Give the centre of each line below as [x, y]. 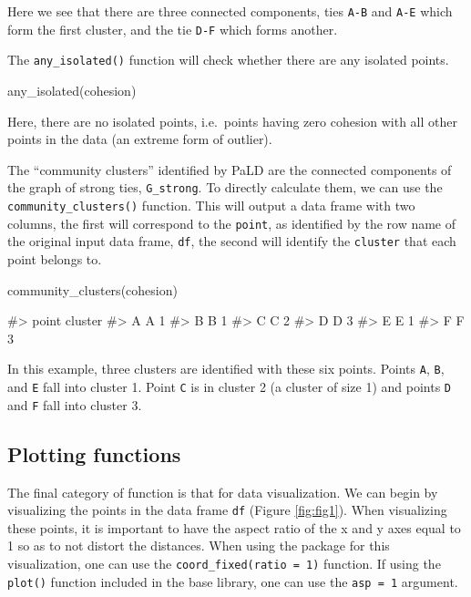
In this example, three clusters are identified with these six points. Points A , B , [226, 369]
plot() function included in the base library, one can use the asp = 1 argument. [233, 581]
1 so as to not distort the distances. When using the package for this [199, 546]
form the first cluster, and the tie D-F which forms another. [173, 29]
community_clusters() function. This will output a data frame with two [211, 205]
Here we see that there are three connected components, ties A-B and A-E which [230, 11]
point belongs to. [55, 258]
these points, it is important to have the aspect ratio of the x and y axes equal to [234, 527]
